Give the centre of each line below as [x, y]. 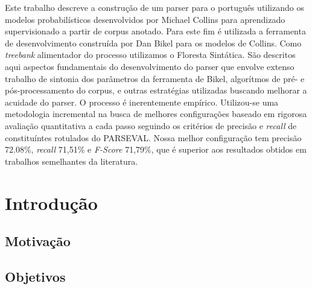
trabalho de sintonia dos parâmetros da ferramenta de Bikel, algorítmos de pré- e [155, 78]
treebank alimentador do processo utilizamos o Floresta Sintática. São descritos [150, 55]
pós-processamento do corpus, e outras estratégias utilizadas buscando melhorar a [156, 90]
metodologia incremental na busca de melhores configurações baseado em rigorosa [156, 114]
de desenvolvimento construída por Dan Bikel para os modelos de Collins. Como [153, 43]
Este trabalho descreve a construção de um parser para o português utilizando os [154, 7]
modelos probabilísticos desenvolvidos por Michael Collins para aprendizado [145, 19]
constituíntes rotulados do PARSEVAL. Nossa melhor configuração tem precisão [153, 137]
